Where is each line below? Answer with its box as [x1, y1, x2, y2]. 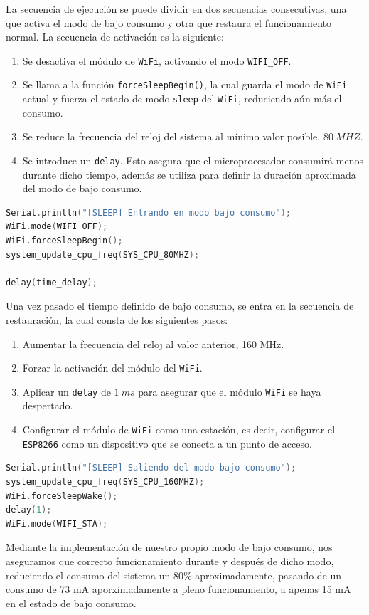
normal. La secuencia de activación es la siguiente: [6, 29, 224, 44]
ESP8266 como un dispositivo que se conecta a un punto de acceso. [22, 436, 312, 451]
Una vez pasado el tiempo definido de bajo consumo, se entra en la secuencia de [6, 298, 354, 313]
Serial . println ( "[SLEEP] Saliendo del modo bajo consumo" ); [6, 463, 296, 473]
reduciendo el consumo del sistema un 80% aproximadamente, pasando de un [6, 567, 342, 582]
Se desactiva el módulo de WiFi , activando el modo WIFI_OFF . [22, 53, 292, 68]
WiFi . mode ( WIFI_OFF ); [6, 221, 108, 232]
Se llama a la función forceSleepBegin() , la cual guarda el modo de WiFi [22, 77, 347, 92]
